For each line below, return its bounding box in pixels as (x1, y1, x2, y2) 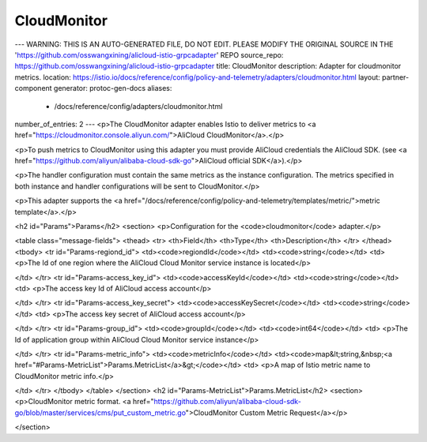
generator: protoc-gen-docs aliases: (53, 84, 172, 93)
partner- (382, 72, 410, 82)
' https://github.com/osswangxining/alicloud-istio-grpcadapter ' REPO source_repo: (14, 50, 284, 59)
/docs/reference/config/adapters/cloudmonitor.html (54, 101, 223, 110)
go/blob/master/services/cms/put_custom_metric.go (14, 407, 186, 418)
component (14, 84, 52, 93)
